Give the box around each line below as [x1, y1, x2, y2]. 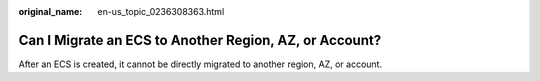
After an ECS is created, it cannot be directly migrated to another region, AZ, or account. [18, 58, 383, 70]
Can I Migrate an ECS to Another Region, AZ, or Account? [18, 31, 382, 49]
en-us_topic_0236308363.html [97, 6, 225, 17]
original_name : [18, 6, 83, 17]
